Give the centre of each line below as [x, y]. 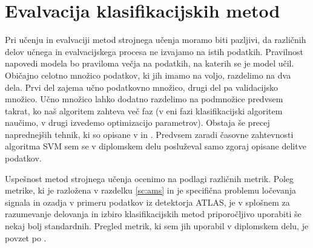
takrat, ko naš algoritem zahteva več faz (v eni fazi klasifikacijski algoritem [144, 110]
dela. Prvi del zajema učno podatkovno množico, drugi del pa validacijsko [142, 87]
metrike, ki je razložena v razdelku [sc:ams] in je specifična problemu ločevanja [151, 190]
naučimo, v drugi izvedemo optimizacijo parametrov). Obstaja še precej [137, 122]
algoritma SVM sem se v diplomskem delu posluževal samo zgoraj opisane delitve [156, 146]
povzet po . [26, 237]
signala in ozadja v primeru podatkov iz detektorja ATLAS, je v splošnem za [147, 202]
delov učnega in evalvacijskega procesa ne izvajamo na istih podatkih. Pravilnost [154, 51]
